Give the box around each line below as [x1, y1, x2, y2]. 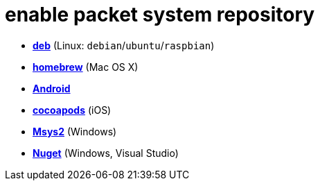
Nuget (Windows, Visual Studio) [33, 146, 179, 159]
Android [33, 82, 71, 94]
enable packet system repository [5, 3, 315, 26]
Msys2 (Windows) [33, 125, 117, 137]
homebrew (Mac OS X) [33, 60, 139, 73]
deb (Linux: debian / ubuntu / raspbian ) [33, 39, 215, 51]
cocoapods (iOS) [33, 103, 112, 116]
